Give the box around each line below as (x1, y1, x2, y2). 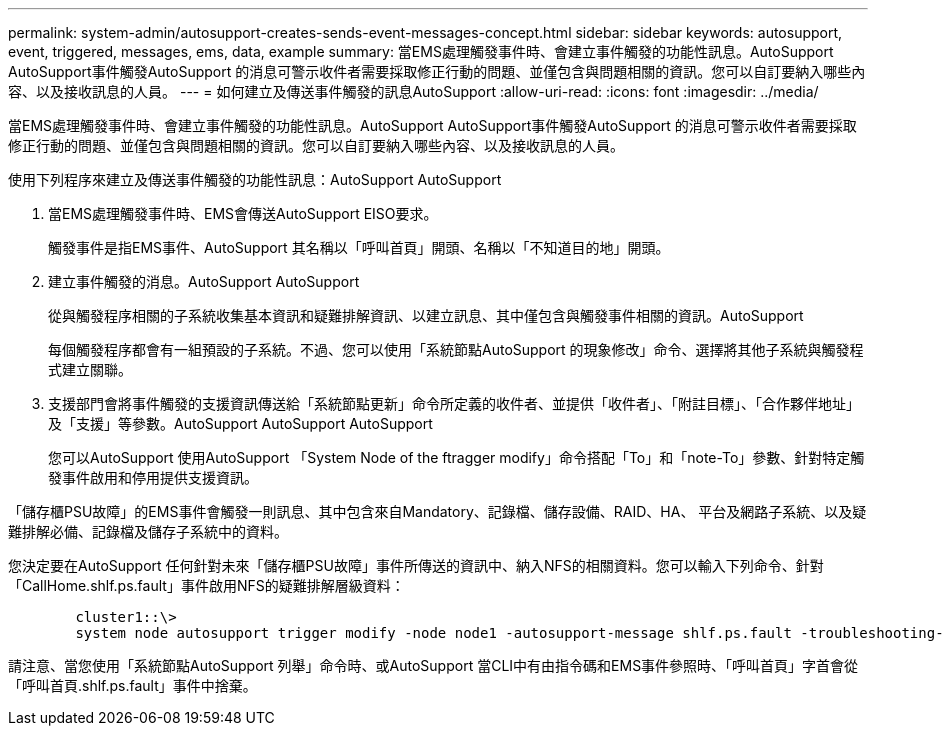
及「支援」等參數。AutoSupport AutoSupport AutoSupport (48, 415, 433, 432)
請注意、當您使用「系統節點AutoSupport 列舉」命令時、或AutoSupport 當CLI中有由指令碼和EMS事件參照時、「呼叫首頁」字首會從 (8, 657, 859, 674)
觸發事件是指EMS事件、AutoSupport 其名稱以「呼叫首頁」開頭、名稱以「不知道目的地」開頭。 (48, 239, 670, 256)
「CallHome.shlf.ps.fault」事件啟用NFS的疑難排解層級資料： (8, 577, 405, 594)
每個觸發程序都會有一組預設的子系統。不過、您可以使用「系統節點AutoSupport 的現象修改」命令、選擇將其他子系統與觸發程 (48, 341, 864, 358)
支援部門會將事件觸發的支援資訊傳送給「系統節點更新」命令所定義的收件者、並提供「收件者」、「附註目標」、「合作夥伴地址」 (48, 395, 860, 412)
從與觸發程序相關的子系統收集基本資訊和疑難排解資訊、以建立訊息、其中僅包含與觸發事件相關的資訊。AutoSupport (48, 307, 804, 324)
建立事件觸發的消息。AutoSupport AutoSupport (48, 273, 360, 290)
